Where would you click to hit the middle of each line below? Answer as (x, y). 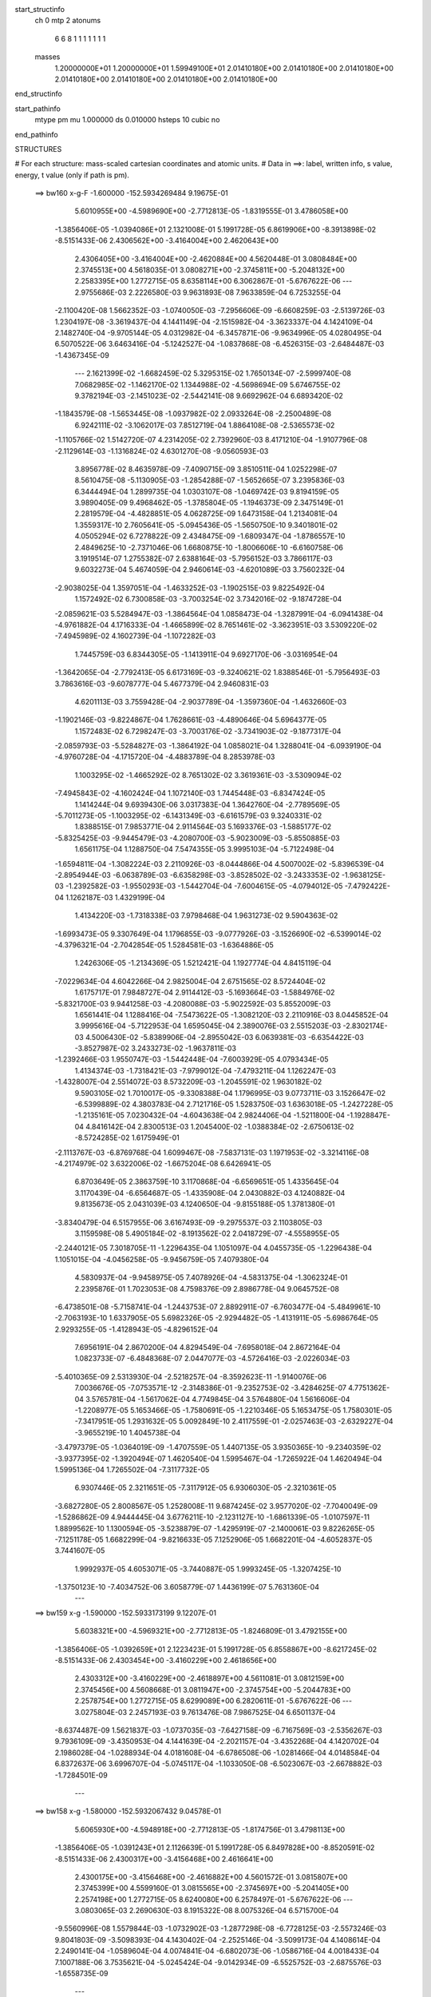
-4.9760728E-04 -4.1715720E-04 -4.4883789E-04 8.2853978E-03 (165, 757)
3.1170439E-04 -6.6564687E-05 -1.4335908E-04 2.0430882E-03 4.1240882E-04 (210, 1193)
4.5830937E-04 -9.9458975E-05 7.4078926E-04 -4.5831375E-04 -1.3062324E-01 (211, 1277)
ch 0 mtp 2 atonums (68, 21)
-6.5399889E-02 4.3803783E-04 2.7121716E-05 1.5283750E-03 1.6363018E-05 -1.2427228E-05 (234, 1104)
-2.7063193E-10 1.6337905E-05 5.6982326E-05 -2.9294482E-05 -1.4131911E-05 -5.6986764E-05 (217, 1318)
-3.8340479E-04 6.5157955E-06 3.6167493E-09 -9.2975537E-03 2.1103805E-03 (188, 1222)
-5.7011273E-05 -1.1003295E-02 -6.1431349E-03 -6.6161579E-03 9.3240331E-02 (188, 816)
